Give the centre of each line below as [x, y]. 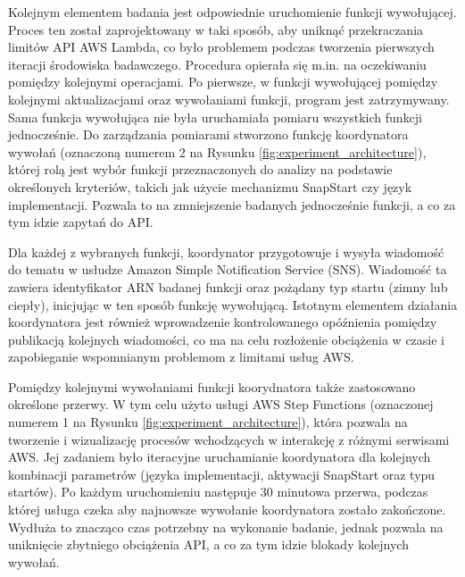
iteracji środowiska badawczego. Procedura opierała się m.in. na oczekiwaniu [217, 64]
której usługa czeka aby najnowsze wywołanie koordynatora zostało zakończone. [227, 510]
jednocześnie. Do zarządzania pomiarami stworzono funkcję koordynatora [208, 134]
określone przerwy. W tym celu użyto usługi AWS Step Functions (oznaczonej [221, 404]
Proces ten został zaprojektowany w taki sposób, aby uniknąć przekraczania [216, 29]
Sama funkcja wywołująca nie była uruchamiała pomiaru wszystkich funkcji [215, 117]
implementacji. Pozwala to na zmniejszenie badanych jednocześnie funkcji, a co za [232, 204]
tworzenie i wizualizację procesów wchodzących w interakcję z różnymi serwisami [229, 439]
